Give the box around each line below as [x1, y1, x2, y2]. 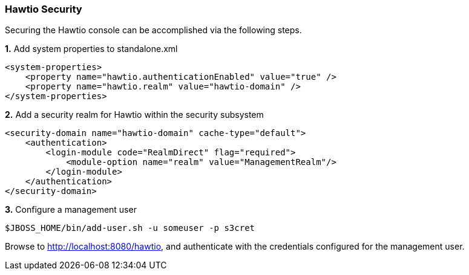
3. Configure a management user [5, 204, 137, 215]
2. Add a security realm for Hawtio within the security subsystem [5, 109, 264, 120]
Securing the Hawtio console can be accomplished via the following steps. [5, 25, 302, 36]
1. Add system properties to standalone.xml [5, 44, 178, 54]
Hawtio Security [5, 3, 82, 15]
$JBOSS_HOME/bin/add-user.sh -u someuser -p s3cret [5, 223, 255, 233]
